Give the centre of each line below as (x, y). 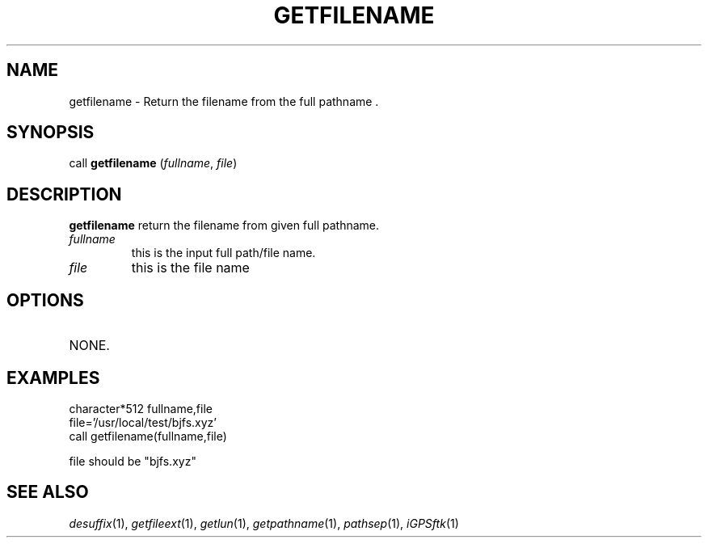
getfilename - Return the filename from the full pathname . (224, 101)
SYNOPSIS (51, 133)
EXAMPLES (53, 377)
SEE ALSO (48, 492)
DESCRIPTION (64, 194)
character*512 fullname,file (141, 408)
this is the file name (190, 268)
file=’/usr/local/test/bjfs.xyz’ (143, 422)
